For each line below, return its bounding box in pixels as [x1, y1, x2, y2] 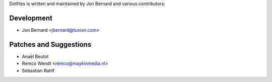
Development [9, 14, 53, 22]
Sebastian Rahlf [22, 67, 55, 73]
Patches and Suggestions [9, 40, 92, 49]
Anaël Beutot [22, 53, 49, 59]
